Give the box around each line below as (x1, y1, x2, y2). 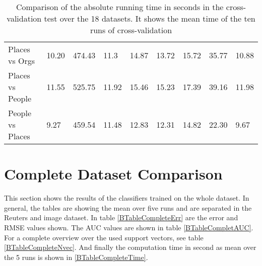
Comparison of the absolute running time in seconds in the (16, 1, 224, 13)
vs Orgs (8, 55, 35, 66)
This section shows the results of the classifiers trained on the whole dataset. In (4, 193, 249, 203)
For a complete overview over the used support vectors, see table (4, 232, 204, 242)
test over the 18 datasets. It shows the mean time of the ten (44, 13, 255, 24)
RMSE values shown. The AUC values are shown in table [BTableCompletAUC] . (4, 222, 253, 232)
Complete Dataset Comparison (4, 163, 223, 184)
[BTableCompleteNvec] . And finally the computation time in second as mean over (4, 242, 256, 252)
